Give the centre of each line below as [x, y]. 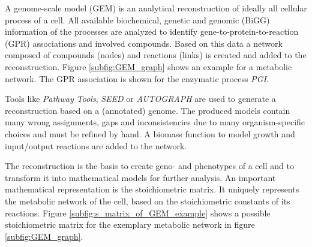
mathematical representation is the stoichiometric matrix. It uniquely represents [152, 189]
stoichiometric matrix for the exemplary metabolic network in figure [130, 225]
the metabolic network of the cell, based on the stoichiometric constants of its [148, 201]
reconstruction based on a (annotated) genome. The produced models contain [148, 110]
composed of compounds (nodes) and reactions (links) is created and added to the [156, 55]
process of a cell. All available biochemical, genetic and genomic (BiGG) [137, 19]
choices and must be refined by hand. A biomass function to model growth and [150, 133]
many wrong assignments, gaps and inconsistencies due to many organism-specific [155, 122]
